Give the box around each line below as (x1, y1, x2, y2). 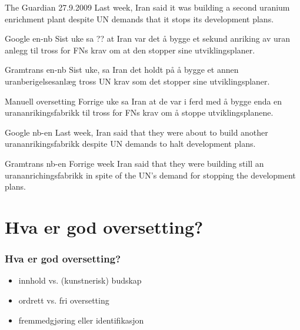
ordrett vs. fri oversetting (18, 294, 109, 306)
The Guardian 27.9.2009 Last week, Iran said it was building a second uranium (5, 1, 290, 13)
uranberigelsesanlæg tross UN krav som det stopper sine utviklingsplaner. (5, 75, 270, 87)
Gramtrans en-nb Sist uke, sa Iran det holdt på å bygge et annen (5, 63, 239, 76)
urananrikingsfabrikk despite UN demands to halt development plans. (5, 137, 256, 150)
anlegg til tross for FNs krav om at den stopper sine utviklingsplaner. (5, 43, 255, 56)
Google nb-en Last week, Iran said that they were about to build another (5, 126, 268, 138)
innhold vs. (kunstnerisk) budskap (18, 274, 142, 287)
